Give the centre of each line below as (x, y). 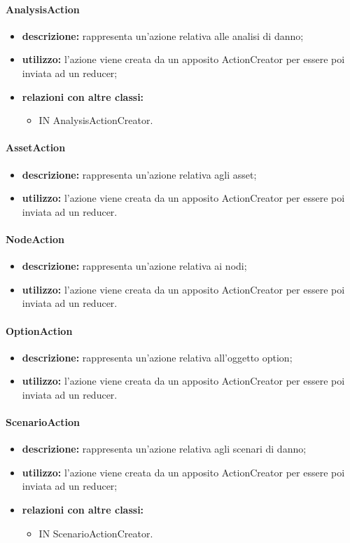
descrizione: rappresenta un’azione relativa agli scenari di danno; (164, 449)
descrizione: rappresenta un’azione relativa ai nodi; (134, 266)
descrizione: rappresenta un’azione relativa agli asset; (139, 174)
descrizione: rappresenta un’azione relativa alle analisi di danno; (163, 35)
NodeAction (35, 239)
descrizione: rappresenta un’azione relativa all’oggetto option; (157, 357)
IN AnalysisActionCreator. (96, 120)
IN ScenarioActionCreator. (96, 533)
